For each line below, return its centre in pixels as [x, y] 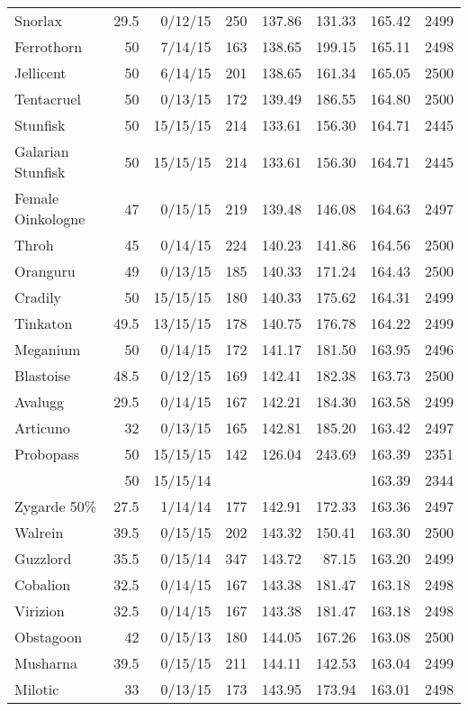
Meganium [48, 349]
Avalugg [40, 401]
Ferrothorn [49, 46]
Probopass [47, 454]
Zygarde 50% [56, 506]
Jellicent [40, 73]
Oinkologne [50, 219]
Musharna [46, 663]
